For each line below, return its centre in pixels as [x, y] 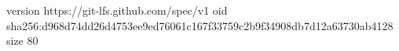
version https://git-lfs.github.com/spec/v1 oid [117, 10]
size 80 [22, 41]
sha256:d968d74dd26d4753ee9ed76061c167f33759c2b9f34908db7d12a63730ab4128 [200, 25]
